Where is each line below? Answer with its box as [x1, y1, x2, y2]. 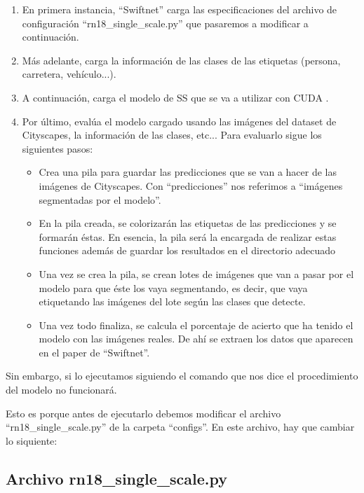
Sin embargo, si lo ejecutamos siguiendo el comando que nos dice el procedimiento [6, 368, 358, 383]
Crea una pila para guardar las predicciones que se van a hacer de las [39, 165, 337, 179]
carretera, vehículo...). [22, 67, 116, 81]
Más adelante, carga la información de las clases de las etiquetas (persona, [22, 53, 341, 67]
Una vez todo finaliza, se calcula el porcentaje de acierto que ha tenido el [39, 317, 353, 332]
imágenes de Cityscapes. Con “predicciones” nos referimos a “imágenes [39, 178, 343, 193]
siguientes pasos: [22, 141, 93, 155]
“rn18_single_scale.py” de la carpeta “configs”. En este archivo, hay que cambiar [6, 419, 355, 434]
